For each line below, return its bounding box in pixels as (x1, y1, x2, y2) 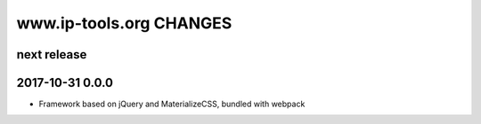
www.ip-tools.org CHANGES (16, 13, 232, 33)
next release (16, 47, 87, 62)
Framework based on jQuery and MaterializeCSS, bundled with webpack (38, 98, 306, 110)
